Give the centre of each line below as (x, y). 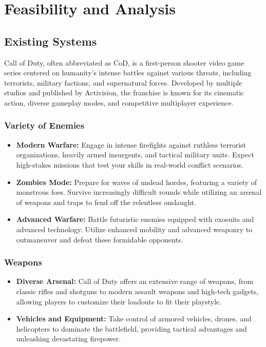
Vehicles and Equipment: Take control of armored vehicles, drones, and (134, 319)
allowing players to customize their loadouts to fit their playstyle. (119, 301)
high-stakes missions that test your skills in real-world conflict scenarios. (130, 164)
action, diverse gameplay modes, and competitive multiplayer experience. (119, 102)
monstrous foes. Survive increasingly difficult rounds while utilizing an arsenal (139, 192)
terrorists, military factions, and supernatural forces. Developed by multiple (123, 82)
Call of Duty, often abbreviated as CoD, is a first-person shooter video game (124, 62)
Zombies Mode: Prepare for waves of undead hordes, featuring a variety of (137, 182)
